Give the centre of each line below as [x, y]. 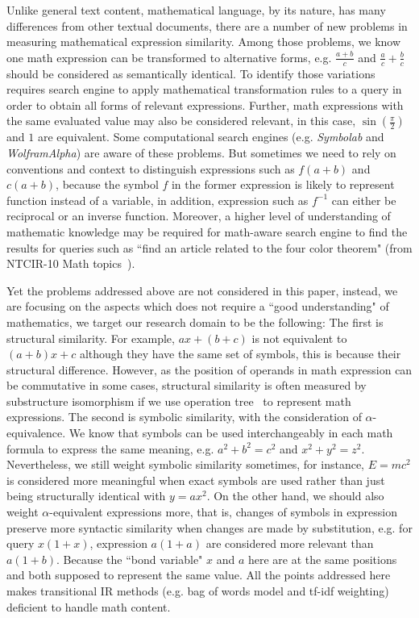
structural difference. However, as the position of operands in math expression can [209, 369]
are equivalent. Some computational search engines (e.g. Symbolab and [211, 137]
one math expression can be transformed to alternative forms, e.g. [169, 57]
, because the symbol [107, 184]
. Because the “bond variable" [130, 559]
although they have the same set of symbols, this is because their [240, 354]
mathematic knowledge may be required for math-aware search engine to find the [207, 231]
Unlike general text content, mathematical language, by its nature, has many [196, 10]
